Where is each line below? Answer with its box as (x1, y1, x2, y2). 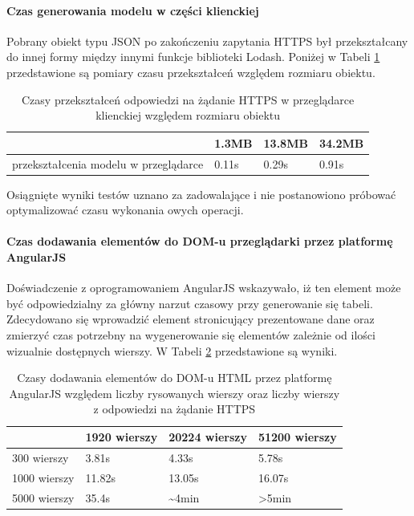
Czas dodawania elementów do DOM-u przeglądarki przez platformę (6, 233, 393, 250)
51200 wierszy (258, 429, 337, 445)
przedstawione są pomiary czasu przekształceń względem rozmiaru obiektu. (6, 63, 375, 80)
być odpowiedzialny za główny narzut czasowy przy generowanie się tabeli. (6, 295, 373, 311)
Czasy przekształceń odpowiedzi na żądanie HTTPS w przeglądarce (22, 91, 355, 108)
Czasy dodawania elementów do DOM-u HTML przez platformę (17, 369, 332, 386)
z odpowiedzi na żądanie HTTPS (93, 400, 256, 417)
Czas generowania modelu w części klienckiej (6, 2, 259, 18)
